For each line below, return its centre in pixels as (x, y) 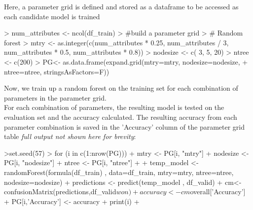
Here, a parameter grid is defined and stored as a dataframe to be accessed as (121, 6)
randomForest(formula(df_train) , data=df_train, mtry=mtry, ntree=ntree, (119, 172)
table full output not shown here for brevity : (70, 136)
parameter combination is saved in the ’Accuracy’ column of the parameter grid (125, 126)
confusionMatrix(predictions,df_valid (60, 192)
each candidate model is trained (52, 16)
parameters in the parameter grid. (55, 97)
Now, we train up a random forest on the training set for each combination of (121, 88)
